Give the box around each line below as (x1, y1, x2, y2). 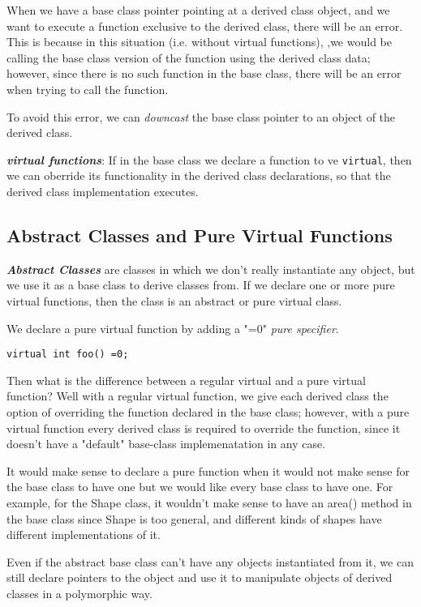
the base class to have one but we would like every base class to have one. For (6, 478, 393, 495)
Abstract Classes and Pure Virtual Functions (6, 222, 393, 247)
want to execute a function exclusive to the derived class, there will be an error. (6, 17, 403, 34)
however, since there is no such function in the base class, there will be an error (6, 65, 402, 82)
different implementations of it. (6, 526, 161, 543)
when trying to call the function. (6, 80, 169, 97)
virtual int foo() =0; (6, 348, 129, 361)
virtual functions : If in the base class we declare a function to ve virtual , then (6, 151, 412, 168)
